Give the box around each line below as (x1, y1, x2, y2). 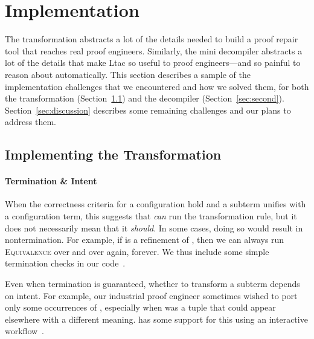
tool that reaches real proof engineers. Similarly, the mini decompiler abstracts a (5, 44, 303, 57)
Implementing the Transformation (5, 145, 222, 164)
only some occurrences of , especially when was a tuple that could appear (5, 301, 276, 314)
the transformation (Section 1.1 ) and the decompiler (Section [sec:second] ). (5, 92, 284, 105)
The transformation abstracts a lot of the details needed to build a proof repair (5, 33, 298, 45)
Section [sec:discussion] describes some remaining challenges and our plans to (5, 103, 291, 116)
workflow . (5, 324, 44, 337)
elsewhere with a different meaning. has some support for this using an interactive (5, 312, 308, 325)
